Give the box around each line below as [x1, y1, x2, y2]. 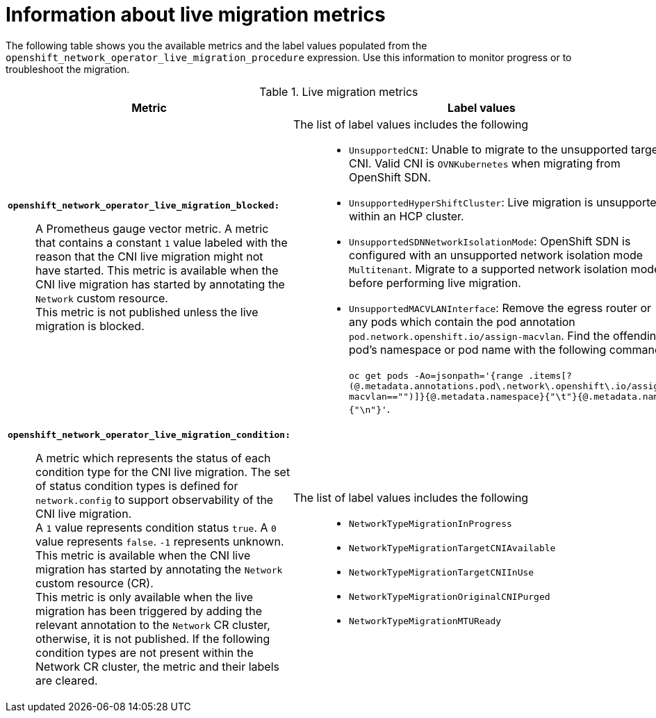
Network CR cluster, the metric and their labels [35, 659, 280, 674]
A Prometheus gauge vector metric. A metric [35, 221, 269, 236]
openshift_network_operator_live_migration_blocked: [8, 199, 280, 211]
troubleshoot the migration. [6, 63, 130, 75]
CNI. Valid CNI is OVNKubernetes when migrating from [349, 156, 621, 170]
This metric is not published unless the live [35, 304, 259, 319]
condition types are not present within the [35, 645, 254, 660]
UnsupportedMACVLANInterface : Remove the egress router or [349, 300, 652, 315]
